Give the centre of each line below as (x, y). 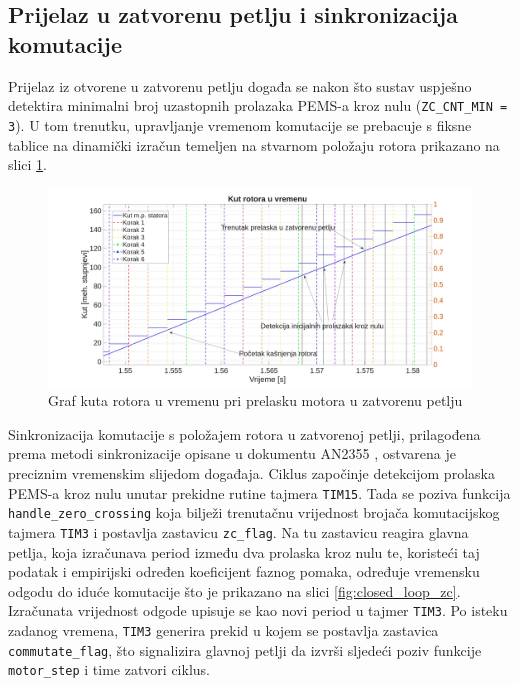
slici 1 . (27, 164)
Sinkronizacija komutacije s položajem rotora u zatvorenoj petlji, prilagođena (244, 433)
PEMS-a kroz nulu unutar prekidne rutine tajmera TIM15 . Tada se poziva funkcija (259, 492)
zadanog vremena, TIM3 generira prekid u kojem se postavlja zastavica (223, 629)
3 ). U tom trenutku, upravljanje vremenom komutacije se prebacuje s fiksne (240, 124)
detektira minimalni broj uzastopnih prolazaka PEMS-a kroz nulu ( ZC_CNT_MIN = (258, 105)
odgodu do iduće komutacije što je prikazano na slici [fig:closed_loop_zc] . (234, 590)
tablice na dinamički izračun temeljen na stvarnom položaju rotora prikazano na (254, 144)
